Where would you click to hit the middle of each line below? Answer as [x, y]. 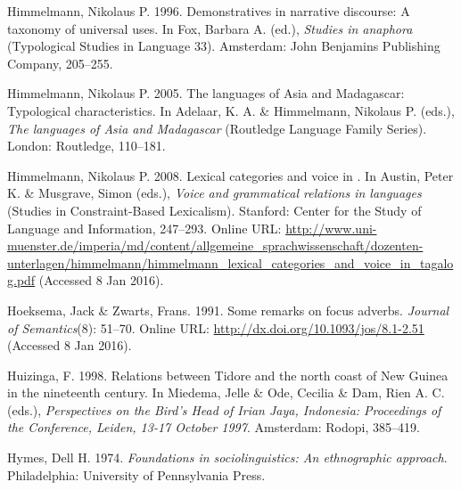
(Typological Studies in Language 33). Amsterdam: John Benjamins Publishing [224, 46]
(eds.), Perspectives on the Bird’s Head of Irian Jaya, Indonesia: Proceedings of [224, 409]
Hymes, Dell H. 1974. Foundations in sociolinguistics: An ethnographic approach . [227, 457]
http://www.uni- [331, 228]
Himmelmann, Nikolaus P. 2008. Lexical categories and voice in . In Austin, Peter [230, 175]
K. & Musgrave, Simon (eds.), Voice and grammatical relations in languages [214, 193]
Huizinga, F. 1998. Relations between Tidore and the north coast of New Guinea [228, 375]
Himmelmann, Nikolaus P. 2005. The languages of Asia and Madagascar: [206, 93]
